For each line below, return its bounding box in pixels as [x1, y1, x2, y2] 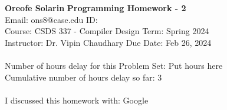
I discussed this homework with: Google [5, 94, 149, 106]
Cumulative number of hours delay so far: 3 [5, 71, 162, 83]
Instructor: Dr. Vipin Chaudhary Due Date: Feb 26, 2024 [5, 36, 212, 48]
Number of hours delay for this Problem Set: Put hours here [5, 59, 223, 71]
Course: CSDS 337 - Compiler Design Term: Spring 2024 [5, 25, 209, 37]
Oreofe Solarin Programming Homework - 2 [5, 2, 186, 14]
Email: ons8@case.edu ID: [5, 13, 98, 25]
